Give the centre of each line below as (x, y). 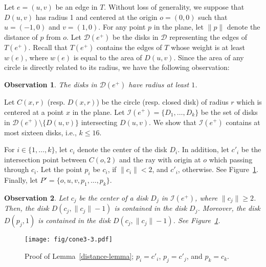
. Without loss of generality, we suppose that (174, 7)
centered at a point (34, 112)
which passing (231, 159)
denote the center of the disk (122, 149)
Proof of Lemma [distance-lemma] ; (79, 256)
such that (213, 17)
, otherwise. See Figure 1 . (218, 169)
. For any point (122, 27)
